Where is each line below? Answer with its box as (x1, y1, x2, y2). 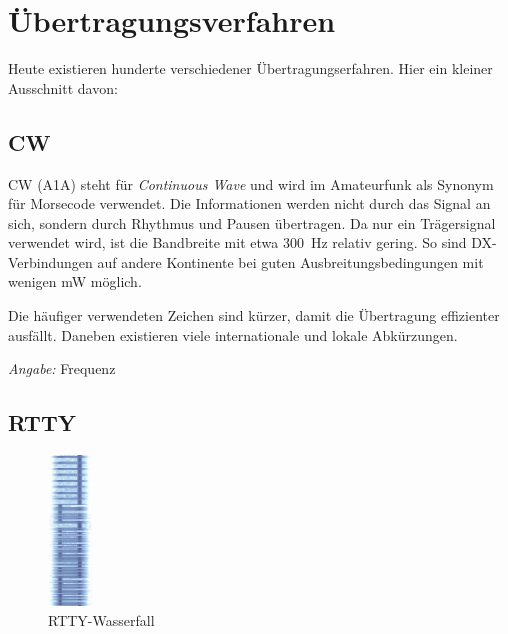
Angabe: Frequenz (8, 358, 116, 379)
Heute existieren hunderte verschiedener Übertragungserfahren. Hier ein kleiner (8, 58, 493, 79)
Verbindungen (8, 251, 93, 272)
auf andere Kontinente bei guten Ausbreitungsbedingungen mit (97, 251, 484, 272)
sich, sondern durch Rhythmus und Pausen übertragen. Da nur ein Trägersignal (8, 212, 496, 233)
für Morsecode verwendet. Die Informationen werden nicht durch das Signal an (8, 193, 491, 214)
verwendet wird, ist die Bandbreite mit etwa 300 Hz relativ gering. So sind (8, 232, 467, 253)
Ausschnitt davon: (8, 77, 118, 98)
